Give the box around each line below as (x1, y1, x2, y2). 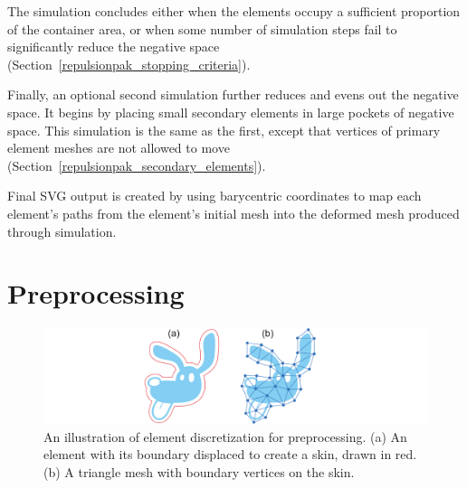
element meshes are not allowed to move (7, 138, 230, 157)
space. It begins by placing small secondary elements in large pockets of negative (7, 102, 454, 121)
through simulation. (7, 221, 117, 240)
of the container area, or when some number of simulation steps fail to (7, 19, 397, 38)
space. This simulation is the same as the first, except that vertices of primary (7, 120, 441, 139)
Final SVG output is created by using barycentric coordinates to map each (7, 186, 422, 205)
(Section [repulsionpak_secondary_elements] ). (7, 155, 266, 174)
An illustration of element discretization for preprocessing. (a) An (43, 427, 407, 446)
